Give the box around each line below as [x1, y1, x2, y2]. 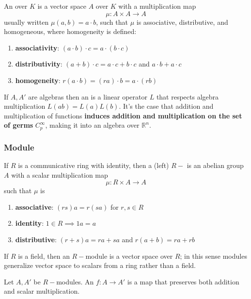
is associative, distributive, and [136, 17, 228, 27]
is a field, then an [18, 250, 70, 261]
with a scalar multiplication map [11, 169, 108, 180]
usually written [4, 17, 49, 27]
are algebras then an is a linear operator [28, 91, 147, 101]
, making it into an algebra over [45, 120, 140, 130]
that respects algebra [156, 91, 219, 101]
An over [4, 1, 28, 11]
